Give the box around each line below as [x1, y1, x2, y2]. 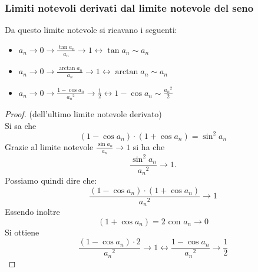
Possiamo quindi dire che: [5, 174, 97, 187]
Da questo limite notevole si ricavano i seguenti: [5, 24, 177, 36]
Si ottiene [5, 225, 39, 238]
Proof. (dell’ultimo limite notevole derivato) [5, 108, 162, 120]
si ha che [133, 140, 165, 152]
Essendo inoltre [5, 205, 60, 218]
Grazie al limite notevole [5, 140, 94, 152]
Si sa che [5, 119, 37, 131]
